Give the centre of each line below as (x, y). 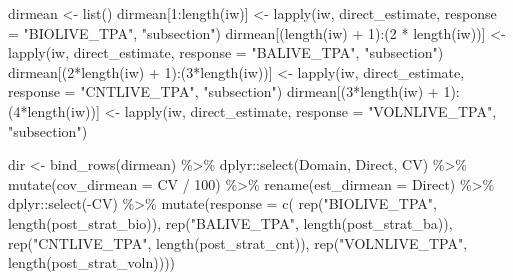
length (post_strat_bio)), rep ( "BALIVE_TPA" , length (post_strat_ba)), (230, 222)
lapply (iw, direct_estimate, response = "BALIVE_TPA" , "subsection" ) (226, 52)
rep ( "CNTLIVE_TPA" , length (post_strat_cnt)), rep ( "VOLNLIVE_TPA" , (238, 242)
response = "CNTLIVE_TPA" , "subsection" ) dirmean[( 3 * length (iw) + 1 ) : (234, 91)
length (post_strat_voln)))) (92, 262)
